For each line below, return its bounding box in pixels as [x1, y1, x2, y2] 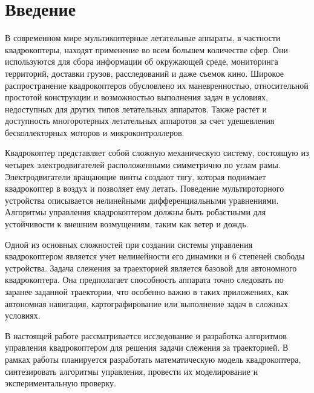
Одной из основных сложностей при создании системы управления [5, 238, 253, 250]
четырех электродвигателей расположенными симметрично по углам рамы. [5, 158, 281, 171]
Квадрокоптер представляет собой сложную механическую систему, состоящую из [5, 146, 309, 159]
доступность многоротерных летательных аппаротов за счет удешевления [5, 114, 275, 127]
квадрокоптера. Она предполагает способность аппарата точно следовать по [5, 273, 284, 286]
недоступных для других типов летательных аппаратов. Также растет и [5, 102, 267, 115]
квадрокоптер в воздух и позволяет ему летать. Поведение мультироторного [5, 182, 284, 195]
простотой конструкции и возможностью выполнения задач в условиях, [5, 91, 268, 103]
